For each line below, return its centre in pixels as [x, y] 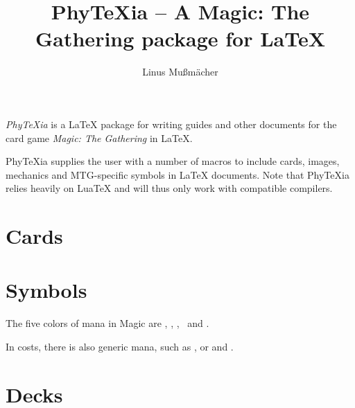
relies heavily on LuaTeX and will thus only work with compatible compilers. [169, 188]
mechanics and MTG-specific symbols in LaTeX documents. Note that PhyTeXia [177, 174]
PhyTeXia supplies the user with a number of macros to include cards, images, [173, 161]
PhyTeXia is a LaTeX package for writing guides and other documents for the [171, 124]
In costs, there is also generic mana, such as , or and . [120, 346]
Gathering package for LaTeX [180, 38]
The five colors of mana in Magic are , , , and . [107, 323]
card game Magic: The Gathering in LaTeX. [99, 138]
